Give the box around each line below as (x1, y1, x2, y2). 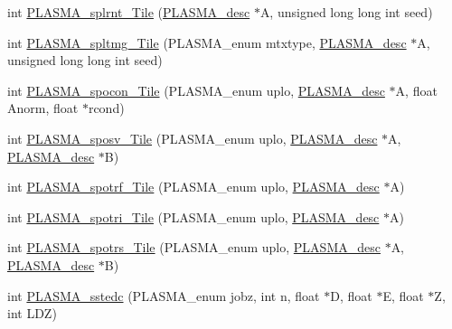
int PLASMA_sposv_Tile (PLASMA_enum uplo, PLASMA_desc (7, 128, 378, 147)
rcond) (88, 99, 125, 117)
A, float (395, 80, 438, 99)
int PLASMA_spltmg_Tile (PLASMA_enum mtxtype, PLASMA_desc (7, 33, 407, 52)
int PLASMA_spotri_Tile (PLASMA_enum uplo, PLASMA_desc (7, 207, 380, 226)
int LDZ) (7, 304, 57, 323)
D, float (330, 286, 372, 305)
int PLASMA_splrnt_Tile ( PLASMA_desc (7, 3, 250, 21)
